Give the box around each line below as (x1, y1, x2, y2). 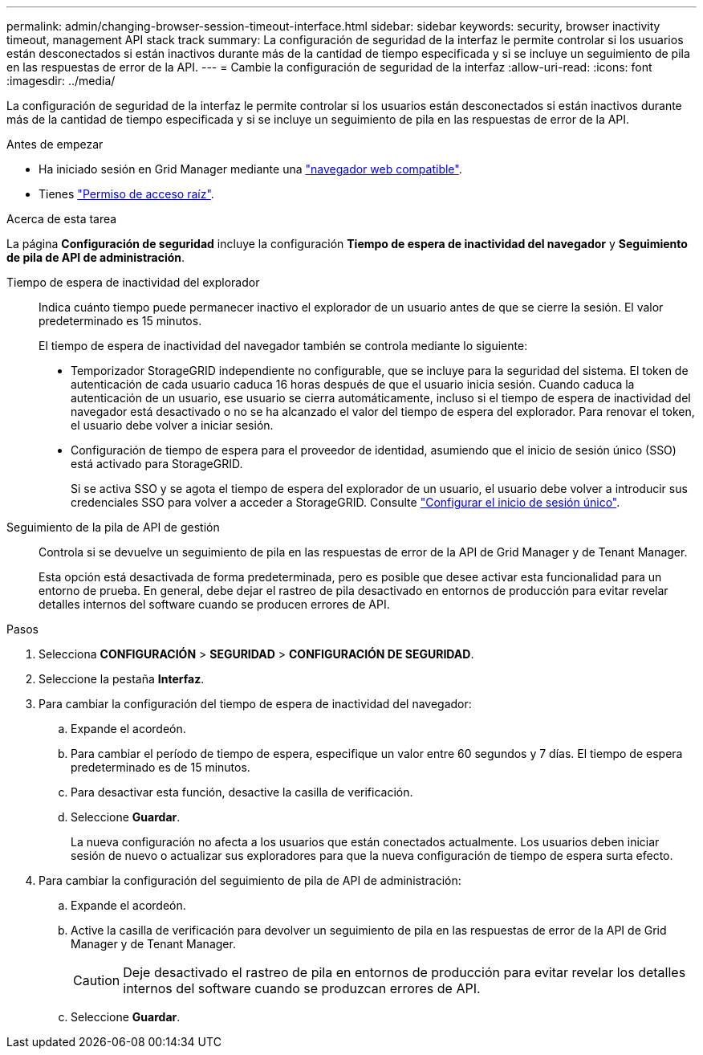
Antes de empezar (6, 137, 104, 151)
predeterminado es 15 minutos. (39, 314, 202, 328)
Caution (73, 972, 120, 988)
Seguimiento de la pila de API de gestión (6, 520, 220, 534)
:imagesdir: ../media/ (6, 74, 116, 88)
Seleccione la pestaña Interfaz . (39, 672, 205, 686)
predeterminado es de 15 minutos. (71, 760, 250, 774)
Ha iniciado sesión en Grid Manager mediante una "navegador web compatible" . (39, 162, 462, 176)
